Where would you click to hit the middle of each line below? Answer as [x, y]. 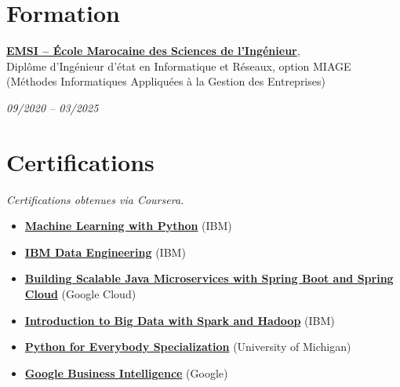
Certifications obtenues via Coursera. [95, 199]
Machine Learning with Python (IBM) [128, 226]
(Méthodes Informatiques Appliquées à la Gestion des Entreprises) [166, 81]
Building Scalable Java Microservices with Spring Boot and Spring [209, 278]
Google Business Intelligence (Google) [126, 372]
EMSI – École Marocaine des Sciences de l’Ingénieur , [153, 51]
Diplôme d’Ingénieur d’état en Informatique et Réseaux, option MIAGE [179, 66]
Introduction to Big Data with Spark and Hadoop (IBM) [180, 320]
